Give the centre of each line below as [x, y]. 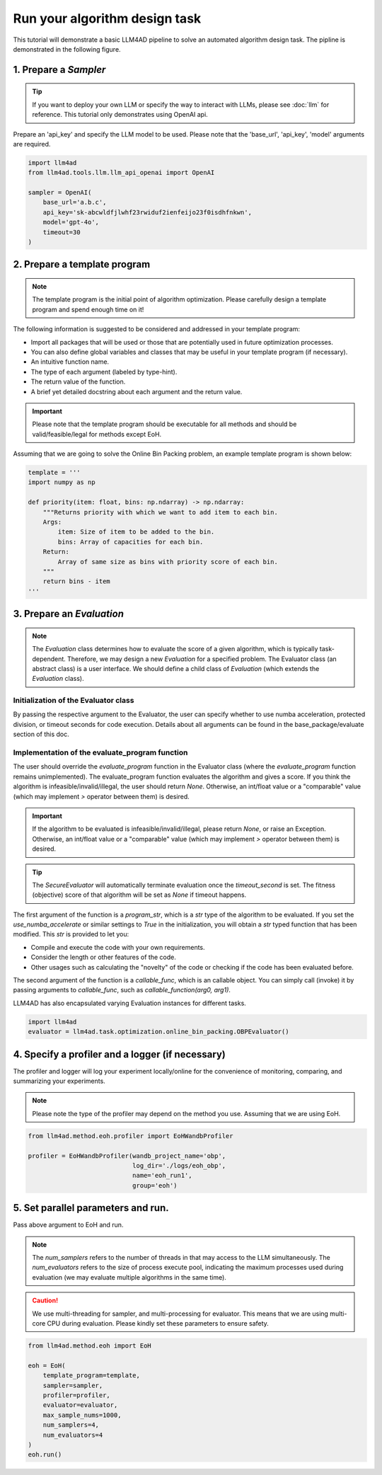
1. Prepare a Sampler [59, 70]
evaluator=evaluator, [80, 1405]
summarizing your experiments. [59, 1081]
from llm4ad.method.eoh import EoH [89, 1346]
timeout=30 [62, 232]
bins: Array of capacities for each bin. [131, 542]
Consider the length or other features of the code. [103, 957]
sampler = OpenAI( [60, 193]
